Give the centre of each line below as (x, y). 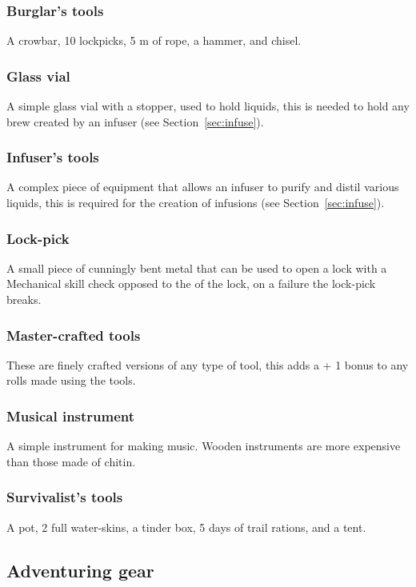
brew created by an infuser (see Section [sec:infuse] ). (135, 121)
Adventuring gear (80, 570)
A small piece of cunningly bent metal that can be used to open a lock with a (197, 268)
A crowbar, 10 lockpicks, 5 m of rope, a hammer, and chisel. (154, 40)
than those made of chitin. (71, 461)
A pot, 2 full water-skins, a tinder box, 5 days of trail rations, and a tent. (186, 527)
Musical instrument (71, 415)
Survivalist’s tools (65, 497)
